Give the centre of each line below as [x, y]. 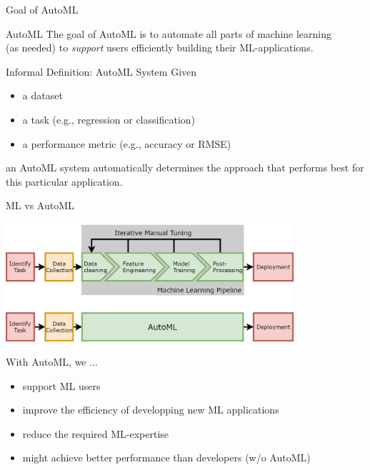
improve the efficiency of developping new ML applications [151, 410]
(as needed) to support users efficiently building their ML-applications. [160, 47]
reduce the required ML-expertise [96, 433]
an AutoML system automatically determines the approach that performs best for [185, 167]
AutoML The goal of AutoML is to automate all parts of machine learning [169, 33]
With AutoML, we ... [52, 362]
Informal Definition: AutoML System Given [101, 71]
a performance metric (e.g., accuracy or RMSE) [127, 143]
